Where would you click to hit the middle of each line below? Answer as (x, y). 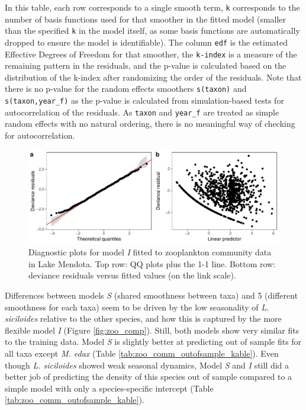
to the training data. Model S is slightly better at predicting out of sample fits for (153, 342)
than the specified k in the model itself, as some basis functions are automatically (152, 31)
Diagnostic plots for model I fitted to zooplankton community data (150, 252)
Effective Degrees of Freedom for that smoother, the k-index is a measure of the (151, 54)
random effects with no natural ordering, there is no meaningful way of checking (150, 124)
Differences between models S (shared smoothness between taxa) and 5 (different (152, 295)
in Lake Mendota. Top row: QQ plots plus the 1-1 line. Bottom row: (152, 263)
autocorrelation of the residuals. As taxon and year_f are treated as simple (142, 112)
